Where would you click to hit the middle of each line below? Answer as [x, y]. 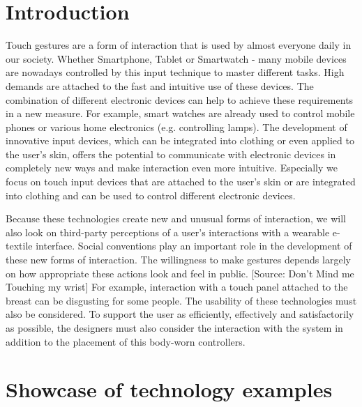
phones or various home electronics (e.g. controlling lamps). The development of [176, 126]
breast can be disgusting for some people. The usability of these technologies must [181, 300]
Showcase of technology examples [169, 389]
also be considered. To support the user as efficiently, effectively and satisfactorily [180, 314]
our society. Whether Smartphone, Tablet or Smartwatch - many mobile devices [176, 58]
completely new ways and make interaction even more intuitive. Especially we [172, 168]
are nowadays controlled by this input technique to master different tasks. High [175, 72]
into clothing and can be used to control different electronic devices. [151, 195]
